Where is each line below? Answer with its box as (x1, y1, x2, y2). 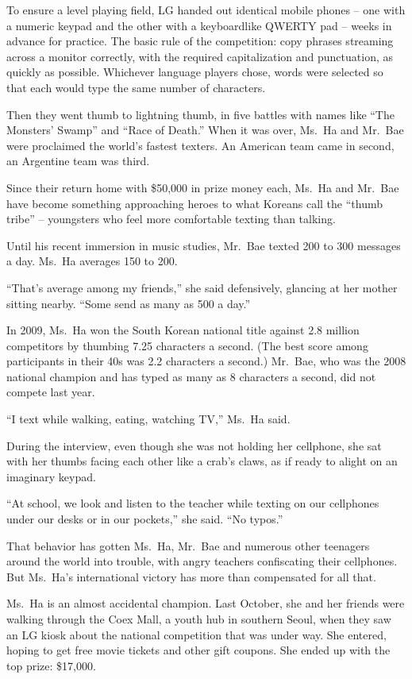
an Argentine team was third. (6, 152, 150, 169)
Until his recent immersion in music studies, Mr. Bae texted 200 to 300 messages (6, 237, 401, 253)
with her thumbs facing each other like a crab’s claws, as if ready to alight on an (6, 453, 398, 469)
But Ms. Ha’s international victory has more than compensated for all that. (6, 568, 376, 584)
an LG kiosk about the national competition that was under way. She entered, (6, 626, 387, 642)
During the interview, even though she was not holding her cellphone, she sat (6, 437, 382, 453)
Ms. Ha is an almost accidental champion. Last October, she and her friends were (6, 595, 405, 611)
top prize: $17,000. (6, 657, 96, 673)
